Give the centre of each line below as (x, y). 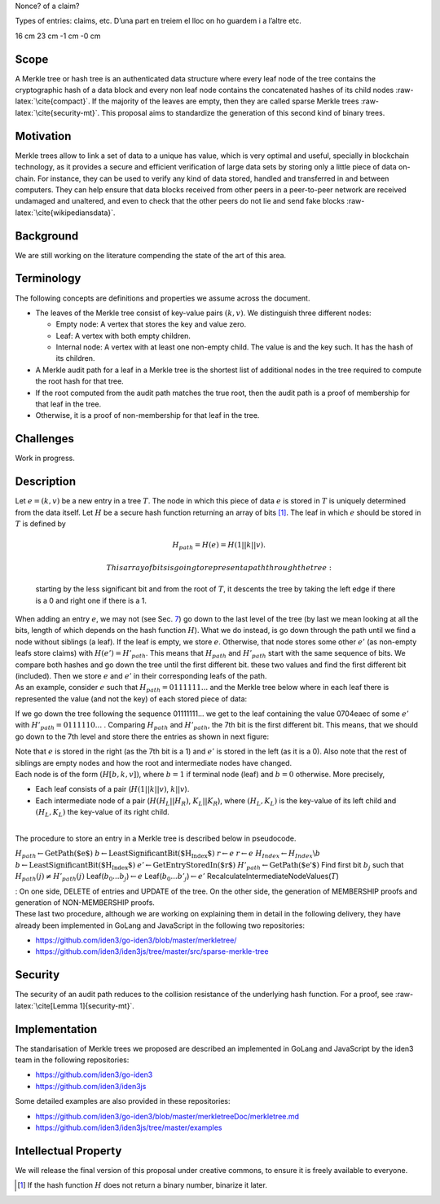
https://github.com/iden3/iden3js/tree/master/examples (129, 1127)
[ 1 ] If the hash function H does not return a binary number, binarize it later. (143, 1185)
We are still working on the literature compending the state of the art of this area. (151, 255)
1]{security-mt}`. (107, 1005)
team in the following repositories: (72, 1060)
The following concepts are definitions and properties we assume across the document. (163, 298)
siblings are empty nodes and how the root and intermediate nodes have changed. (154, 762)
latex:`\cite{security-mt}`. (57, 112)
